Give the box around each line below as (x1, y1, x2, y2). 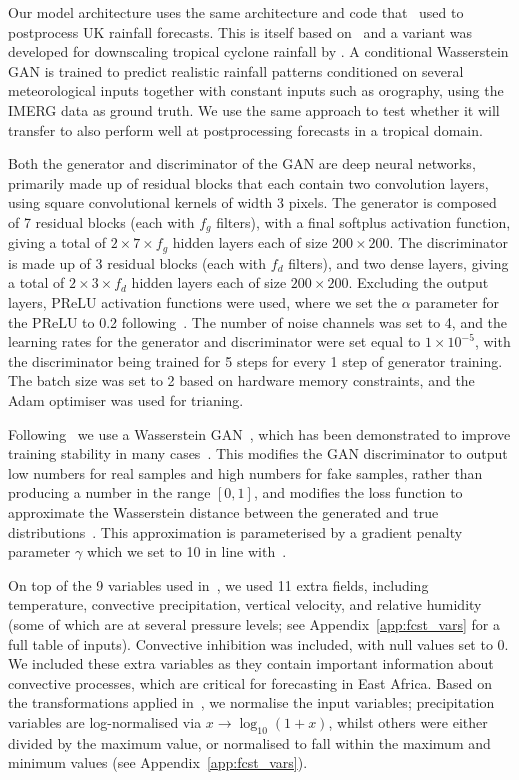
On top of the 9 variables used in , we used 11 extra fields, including (8, 574, 429, 595)
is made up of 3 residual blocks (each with (8, 252, 267, 273)
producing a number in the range (8, 482, 211, 503)
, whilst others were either (328, 711, 488, 732)
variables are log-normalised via (8, 711, 202, 732)
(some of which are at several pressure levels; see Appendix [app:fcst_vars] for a (8, 613, 500, 634)
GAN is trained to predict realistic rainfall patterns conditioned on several (8, 60, 464, 81)
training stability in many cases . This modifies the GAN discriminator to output (8, 443, 508, 464)
